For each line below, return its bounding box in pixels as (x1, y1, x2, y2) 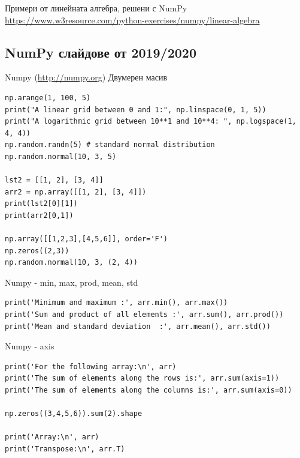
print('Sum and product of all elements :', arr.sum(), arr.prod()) (5, 310, 284, 319)
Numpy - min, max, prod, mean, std (5, 276, 138, 288)
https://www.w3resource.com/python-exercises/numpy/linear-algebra (5, 13, 260, 26)
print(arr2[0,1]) (5, 211, 74, 220)
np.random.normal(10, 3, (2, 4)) (5, 258, 138, 267)
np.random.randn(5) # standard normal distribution (5, 140, 215, 149)
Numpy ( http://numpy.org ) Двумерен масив (5, 71, 167, 83)
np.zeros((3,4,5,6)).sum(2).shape (5, 409, 143, 418)
